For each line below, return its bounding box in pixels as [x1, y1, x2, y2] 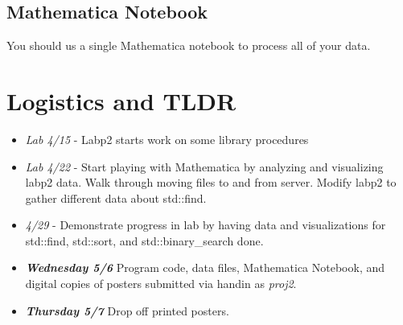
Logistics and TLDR [6, 84, 236, 117]
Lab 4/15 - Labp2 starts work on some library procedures [25, 130, 309, 147]
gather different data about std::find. [25, 189, 207, 206]
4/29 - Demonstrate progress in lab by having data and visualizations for [25, 216, 386, 233]
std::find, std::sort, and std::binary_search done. [25, 232, 264, 249]
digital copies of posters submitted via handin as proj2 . [25, 275, 297, 292]
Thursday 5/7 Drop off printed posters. [25, 302, 229, 319]
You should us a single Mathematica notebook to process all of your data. [6, 37, 371, 54]
